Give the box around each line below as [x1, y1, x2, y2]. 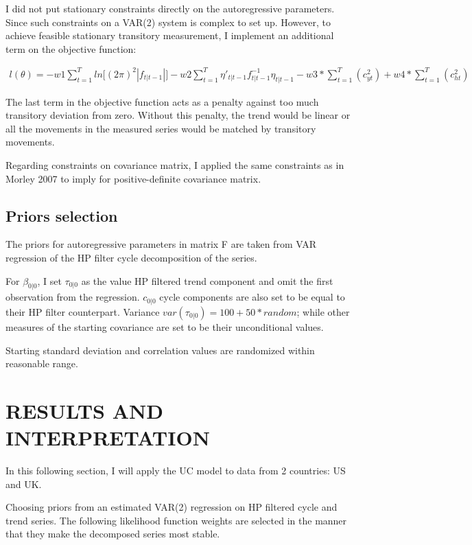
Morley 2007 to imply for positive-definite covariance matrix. [5, 171, 261, 185]
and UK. [5, 476, 42, 491]
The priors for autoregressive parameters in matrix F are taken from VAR [5, 237, 316, 251]
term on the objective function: [5, 41, 137, 56]
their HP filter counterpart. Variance [5, 304, 160, 318]
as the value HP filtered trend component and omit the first [81, 273, 333, 288]
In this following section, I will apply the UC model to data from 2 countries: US [5, 463, 346, 477]
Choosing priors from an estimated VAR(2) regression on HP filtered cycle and [5, 500, 338, 514]
